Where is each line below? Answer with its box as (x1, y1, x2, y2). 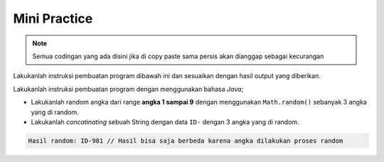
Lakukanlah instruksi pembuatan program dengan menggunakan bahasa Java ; (13, 85, 244, 93)
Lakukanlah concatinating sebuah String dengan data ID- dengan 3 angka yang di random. (31, 117, 299, 126)
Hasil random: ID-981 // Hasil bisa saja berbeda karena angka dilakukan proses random (28, 136, 343, 145)
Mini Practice (13, 11, 93, 26)
